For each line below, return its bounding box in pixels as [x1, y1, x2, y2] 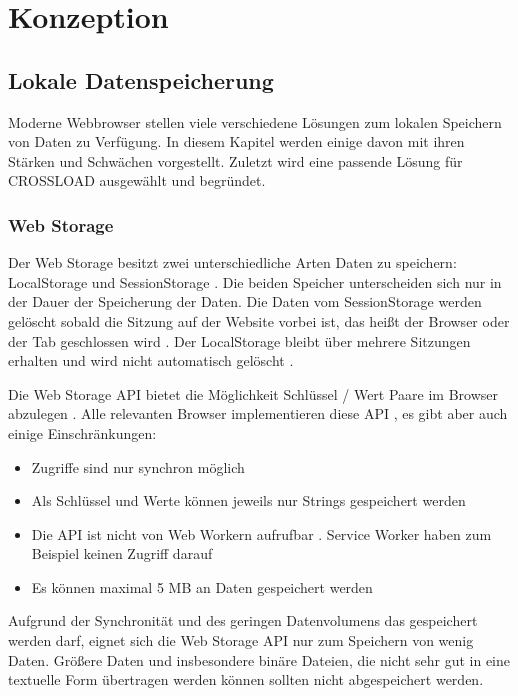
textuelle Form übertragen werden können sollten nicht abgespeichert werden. [8, 669, 484, 690]
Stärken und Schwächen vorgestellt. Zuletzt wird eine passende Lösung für [8, 150, 463, 171]
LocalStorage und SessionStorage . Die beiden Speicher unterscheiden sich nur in [8, 271, 502, 292]
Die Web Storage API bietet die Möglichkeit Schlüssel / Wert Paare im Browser [8, 383, 499, 404]
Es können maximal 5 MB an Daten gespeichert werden [31, 576, 373, 597]
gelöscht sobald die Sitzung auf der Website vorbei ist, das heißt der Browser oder [8, 310, 510, 331]
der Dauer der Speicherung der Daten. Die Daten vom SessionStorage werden [8, 291, 482, 312]
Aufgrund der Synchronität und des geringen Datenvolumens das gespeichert [8, 610, 478, 631]
